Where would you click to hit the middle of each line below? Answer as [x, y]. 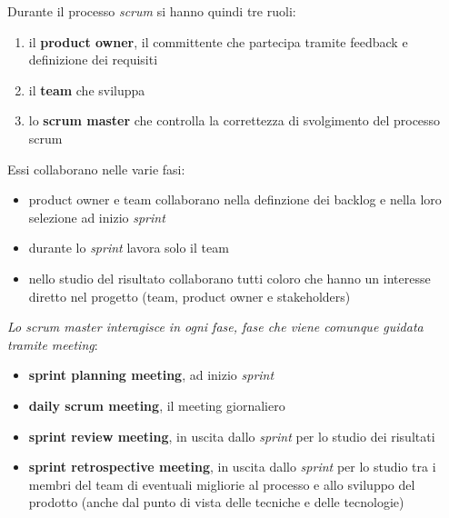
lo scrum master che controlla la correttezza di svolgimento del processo [234, 120]
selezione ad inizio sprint [97, 217]
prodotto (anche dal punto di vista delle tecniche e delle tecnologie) [216, 502]
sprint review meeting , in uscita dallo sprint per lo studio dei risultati [232, 436]
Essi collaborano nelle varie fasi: [96, 169]
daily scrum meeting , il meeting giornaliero [157, 405]
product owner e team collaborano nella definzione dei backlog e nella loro [235, 199]
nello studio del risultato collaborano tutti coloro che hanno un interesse [229, 278]
